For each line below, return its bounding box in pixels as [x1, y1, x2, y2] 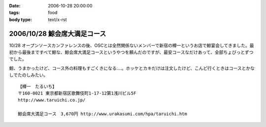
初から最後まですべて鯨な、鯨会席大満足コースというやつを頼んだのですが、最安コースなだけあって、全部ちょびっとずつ [9, 49, 254, 55]
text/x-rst [48, 16, 67, 22]
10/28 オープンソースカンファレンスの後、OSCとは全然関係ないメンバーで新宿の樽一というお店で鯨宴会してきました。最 [9, 42, 254, 48]
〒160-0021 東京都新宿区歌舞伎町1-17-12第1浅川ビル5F [18, 91, 136, 96]
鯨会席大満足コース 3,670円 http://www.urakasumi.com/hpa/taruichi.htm [18, 111, 187, 117]
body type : [9, 16, 32, 22]
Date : [9, 3, 21, 8]
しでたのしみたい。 [9, 72, 48, 78]
